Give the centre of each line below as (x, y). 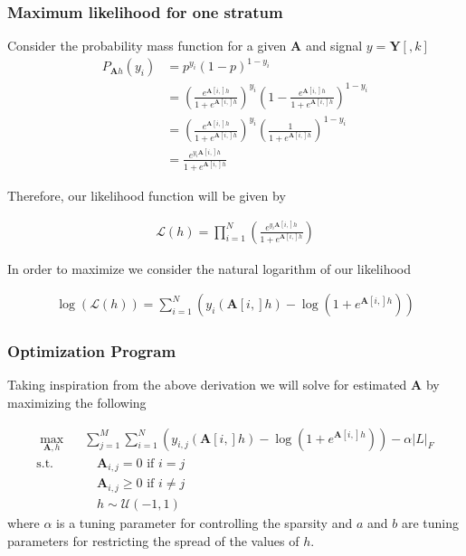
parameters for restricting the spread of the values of (153, 540)
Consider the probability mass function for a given (147, 46)
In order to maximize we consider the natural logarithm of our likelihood (209, 268)
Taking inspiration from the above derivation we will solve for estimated (207, 385)
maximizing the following (77, 403)
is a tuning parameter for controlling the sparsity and (204, 522)
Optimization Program (92, 351)
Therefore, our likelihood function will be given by (147, 195)
